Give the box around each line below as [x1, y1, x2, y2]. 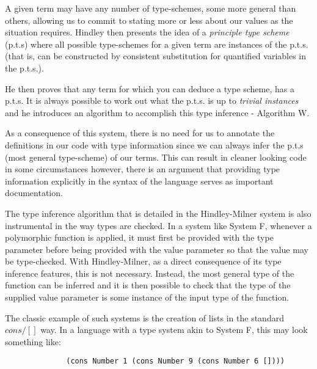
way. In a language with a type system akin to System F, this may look [40, 323, 308, 336]
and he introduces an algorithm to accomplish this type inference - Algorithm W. [5, 106, 310, 119]
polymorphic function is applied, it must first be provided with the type [5, 231, 274, 244]
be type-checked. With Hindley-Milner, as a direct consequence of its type [5, 255, 282, 268]
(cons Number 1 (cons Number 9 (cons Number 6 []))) [66, 357, 285, 366]
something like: [5, 335, 61, 348]
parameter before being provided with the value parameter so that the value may [5, 243, 308, 255]
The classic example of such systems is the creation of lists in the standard [5, 311, 284, 324]
